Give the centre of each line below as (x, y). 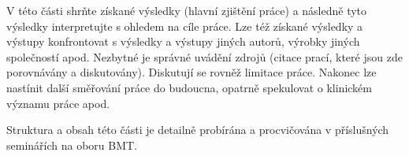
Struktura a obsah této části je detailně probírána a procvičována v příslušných (198, 130)
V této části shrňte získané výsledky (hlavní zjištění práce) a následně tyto (187, 10)
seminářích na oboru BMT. (72, 145)
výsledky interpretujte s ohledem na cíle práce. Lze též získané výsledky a (185, 26)
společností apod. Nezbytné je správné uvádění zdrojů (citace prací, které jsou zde (204, 56)
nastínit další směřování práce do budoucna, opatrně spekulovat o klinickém (190, 87)
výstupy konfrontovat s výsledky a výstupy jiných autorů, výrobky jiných (183, 41)
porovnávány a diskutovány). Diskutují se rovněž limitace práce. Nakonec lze (191, 72)
